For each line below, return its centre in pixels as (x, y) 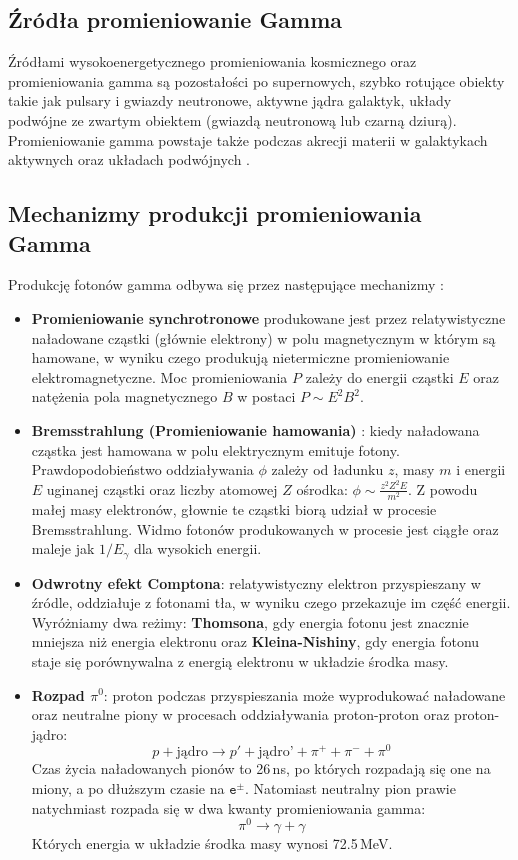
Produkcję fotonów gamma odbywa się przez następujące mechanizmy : (226, 284)
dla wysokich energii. (197, 548)
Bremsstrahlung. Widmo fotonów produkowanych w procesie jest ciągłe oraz (265, 528)
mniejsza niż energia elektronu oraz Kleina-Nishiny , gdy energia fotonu (255, 641)
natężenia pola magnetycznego (124, 396)
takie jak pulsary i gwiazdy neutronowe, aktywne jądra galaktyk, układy (230, 100)
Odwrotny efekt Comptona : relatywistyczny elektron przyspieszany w (256, 582)
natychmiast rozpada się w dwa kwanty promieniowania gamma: (228, 807)
